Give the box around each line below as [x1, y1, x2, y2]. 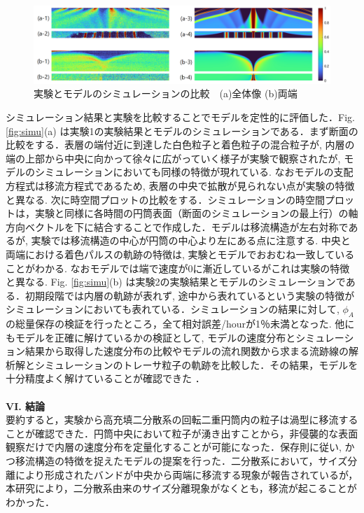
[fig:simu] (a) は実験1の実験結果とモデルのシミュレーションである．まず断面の [6, 123, 358, 138]
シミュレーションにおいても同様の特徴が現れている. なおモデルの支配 [34, 164, 353, 179]
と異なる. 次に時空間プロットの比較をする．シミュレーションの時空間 [6, 192, 325, 206]
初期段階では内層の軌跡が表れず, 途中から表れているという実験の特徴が [24, 288, 355, 302]
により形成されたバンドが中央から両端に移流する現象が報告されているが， [15, 467, 358, 482]
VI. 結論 [6, 398, 45, 413]
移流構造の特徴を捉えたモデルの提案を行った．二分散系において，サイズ [15, 454, 348, 468]
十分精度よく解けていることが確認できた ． [6, 371, 205, 386]
